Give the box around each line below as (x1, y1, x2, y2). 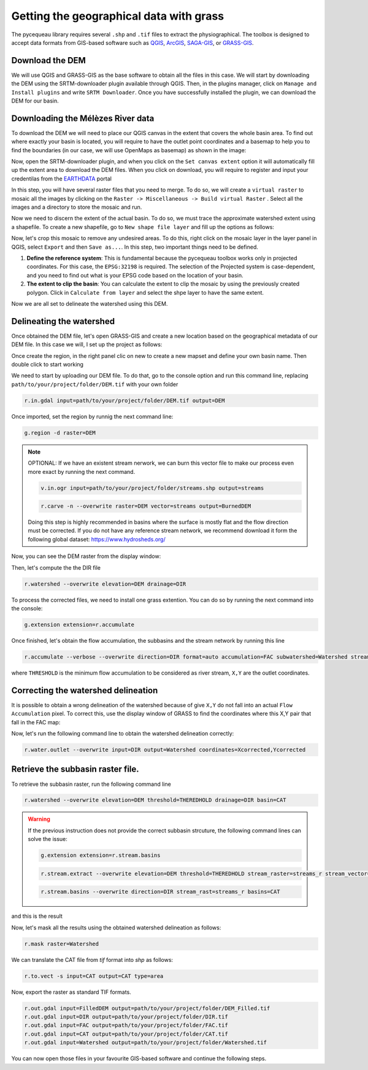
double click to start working (11, 361, 84, 368)
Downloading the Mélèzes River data (11, 113, 155, 123)
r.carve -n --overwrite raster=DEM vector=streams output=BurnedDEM (40, 503, 251, 510)
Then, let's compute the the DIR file (11, 564, 101, 571)
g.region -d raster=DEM (24, 429, 96, 436)
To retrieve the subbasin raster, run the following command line (11, 780, 171, 788)
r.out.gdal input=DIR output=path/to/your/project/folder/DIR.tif (24, 1014, 228, 1020)
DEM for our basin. (11, 97, 59, 104)
